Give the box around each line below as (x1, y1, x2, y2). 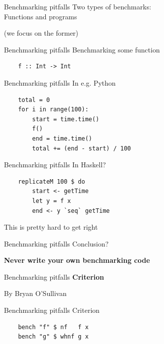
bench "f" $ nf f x (18, 323, 89, 331)
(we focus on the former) (4, 28, 79, 38)
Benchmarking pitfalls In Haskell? (4, 159, 106, 170)
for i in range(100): (18, 106, 89, 113)
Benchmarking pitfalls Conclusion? (4, 238, 109, 248)
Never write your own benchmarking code (4, 255, 150, 265)
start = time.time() (32, 115, 99, 123)
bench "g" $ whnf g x (18, 333, 89, 341)
